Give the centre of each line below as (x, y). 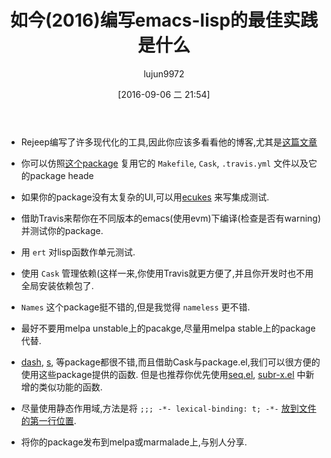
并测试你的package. (62, 230)
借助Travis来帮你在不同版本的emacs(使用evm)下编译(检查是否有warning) (171, 218)
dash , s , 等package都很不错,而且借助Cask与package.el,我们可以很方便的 (170, 362)
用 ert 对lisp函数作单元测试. (78, 252)
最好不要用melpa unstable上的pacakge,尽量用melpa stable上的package (168, 328)
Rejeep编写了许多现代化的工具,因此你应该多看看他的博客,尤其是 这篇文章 (169, 142)
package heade (61, 175)
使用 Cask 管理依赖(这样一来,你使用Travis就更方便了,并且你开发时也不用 (167, 273)
